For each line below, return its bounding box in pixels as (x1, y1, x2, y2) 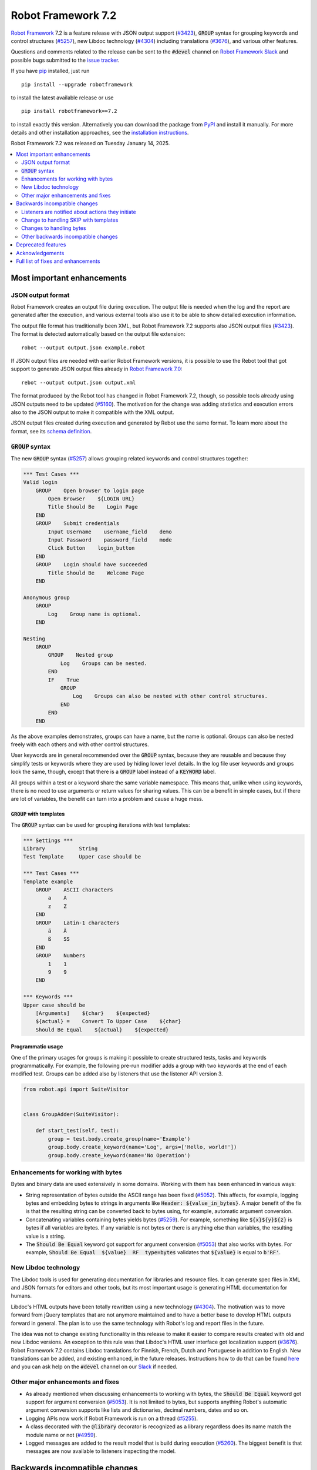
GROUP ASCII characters (35, 887, 114, 893)
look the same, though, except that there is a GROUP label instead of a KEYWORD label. (11, 768, 217, 776)
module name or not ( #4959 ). (25, 1431, 97, 1438)
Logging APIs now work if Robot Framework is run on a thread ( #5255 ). (25, 1415, 198, 1422)
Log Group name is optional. (48, 610, 141, 617)
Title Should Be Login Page (48, 503, 138, 510)
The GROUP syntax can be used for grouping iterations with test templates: (11, 821, 190, 828)
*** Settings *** (23, 837, 73, 844)
